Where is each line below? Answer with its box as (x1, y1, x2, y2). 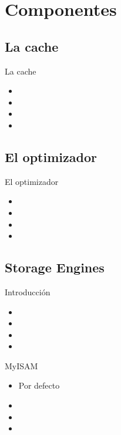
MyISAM (5, 359, 38, 372)
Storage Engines (5, 258, 105, 276)
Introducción (5, 285, 51, 298)
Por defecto (18, 379, 60, 392)
